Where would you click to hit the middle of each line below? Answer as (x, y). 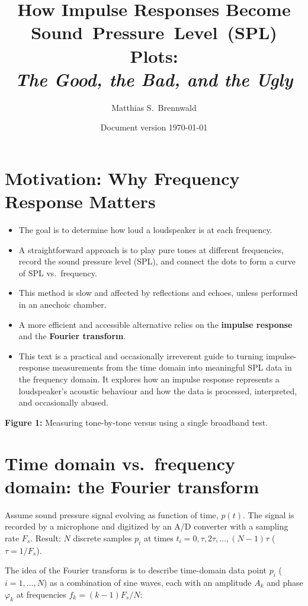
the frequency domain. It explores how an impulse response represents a (149, 379)
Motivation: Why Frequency (122, 178)
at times (158, 538)
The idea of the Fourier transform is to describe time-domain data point (136, 570)
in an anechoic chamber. (62, 304)
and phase (285, 582)
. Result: (46, 538)
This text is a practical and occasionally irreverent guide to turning (141, 355)
